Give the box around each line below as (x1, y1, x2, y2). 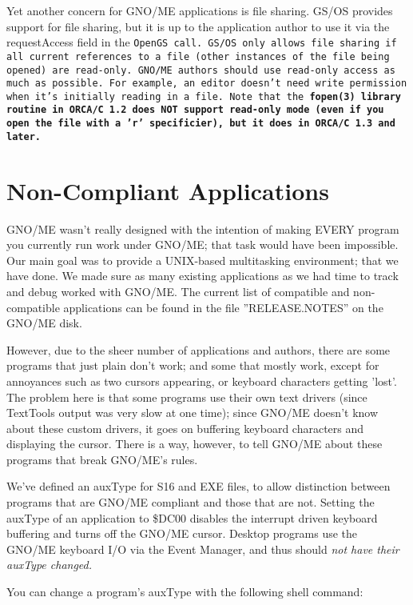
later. (6, 130, 41, 142)
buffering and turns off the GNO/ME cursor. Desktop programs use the (6, 525, 358, 542)
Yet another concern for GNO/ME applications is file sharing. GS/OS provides (6, 2, 393, 18)
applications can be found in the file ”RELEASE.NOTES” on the (63, 298, 383, 315)
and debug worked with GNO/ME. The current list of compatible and (6, 282, 350, 299)
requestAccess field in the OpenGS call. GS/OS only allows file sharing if (6, 34, 397, 50)
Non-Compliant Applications (6, 174, 329, 206)
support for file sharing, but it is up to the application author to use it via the (6, 18, 390, 34)
